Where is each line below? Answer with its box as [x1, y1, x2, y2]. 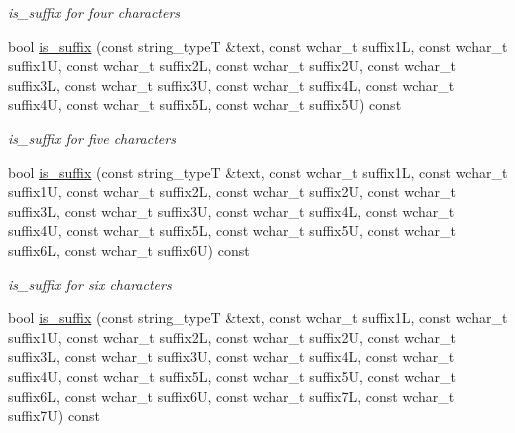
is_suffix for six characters [8, 273, 172, 294]
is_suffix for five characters [8, 127, 176, 148]
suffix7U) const [8, 405, 100, 426]
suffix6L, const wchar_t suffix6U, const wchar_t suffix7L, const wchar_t [8, 385, 455, 406]
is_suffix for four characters [8, 2, 181, 22]
